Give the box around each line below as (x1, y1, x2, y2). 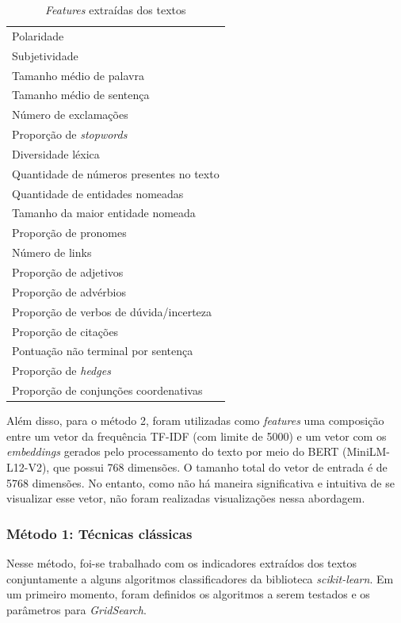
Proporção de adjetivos (12, 263, 124, 280)
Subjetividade (12, 47, 78, 63)
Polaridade (12, 27, 64, 44)
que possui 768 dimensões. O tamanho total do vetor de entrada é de (52, 458, 388, 475)
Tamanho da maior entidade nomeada (12, 204, 196, 221)
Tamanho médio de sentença (12, 86, 150, 103)
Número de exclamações (12, 106, 128, 123)
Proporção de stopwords (12, 126, 128, 143)
